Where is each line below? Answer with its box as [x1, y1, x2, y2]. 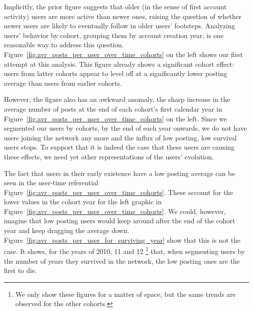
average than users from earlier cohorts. [4, 78, 122, 88]
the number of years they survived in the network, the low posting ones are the [4, 255, 240, 266]
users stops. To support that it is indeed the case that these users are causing [4, 142, 235, 152]
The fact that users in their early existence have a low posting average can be [4, 168, 235, 178]
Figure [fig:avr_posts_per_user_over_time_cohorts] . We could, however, [4, 206, 226, 216]
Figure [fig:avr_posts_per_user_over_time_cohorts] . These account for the [4, 187, 233, 197]
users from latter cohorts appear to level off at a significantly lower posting [4, 68, 227, 78]
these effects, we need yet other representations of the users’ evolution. [4, 151, 214, 161]
